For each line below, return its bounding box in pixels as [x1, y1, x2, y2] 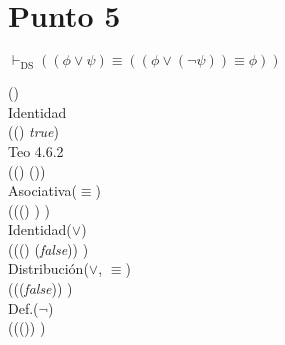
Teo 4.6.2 [8, 140, 64, 161]
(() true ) [8, 121, 59, 142]
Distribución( [8, 258, 89, 279]
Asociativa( [8, 180, 77, 201]
